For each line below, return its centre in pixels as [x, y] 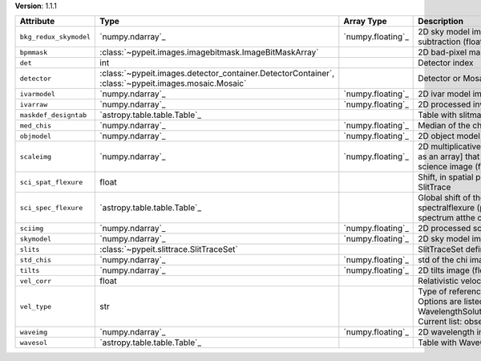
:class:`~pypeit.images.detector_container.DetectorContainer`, [217, 74]
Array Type [366, 22]
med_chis [36, 126]
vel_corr [36, 281]
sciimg [32, 228]
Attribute [37, 22]
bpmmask [34, 52]
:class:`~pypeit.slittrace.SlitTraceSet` [169, 249]
